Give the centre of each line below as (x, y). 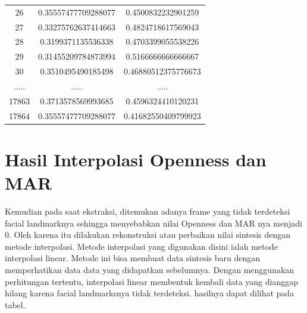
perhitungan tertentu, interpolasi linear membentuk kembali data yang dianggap (152, 281)
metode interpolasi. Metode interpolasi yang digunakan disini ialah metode (141, 246)
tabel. (15, 304)
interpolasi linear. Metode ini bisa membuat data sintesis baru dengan (133, 258)
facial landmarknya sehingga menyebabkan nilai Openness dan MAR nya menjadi (153, 223)
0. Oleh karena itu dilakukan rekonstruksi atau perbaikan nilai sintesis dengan (148, 235)
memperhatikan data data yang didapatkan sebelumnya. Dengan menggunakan (150, 270)
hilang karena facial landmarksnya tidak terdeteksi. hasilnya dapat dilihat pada (150, 293)
